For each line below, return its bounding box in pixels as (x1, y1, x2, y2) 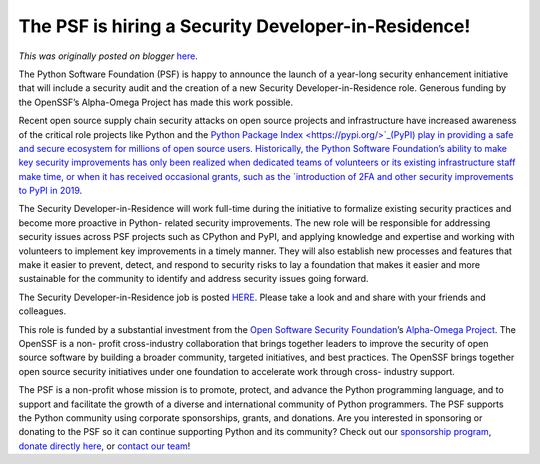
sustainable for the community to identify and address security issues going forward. (18, 273, 369, 285)
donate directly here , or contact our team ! (18, 440, 191, 452)
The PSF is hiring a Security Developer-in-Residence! (18, 15, 471, 37)
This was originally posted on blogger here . (18, 50, 199, 62)
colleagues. (18, 305, 67, 317)
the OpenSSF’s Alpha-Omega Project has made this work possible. (18, 96, 294, 108)
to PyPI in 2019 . (18, 185, 83, 197)
